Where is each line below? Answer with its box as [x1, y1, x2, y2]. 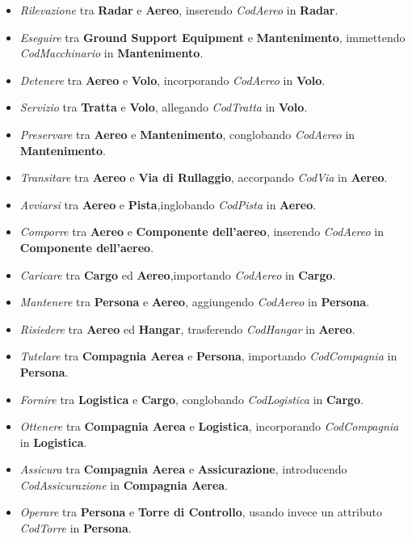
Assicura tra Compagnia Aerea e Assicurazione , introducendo [19, 461, 347, 478]
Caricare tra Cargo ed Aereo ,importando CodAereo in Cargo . [19, 266, 336, 283]
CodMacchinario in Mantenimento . [19, 44, 204, 61]
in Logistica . [19, 433, 87, 450]
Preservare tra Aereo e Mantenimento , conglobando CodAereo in [19, 125, 355, 142]
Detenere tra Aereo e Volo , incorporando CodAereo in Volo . [19, 71, 326, 88]
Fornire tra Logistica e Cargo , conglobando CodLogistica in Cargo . [19, 390, 364, 407]
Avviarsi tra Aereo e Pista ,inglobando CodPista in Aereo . [19, 196, 317, 213]
